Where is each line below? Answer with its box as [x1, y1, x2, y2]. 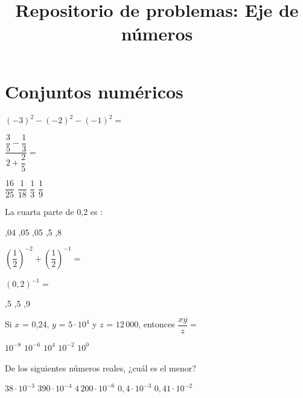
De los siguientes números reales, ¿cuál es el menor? [5, 361, 196, 374]
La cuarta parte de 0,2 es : [5, 205, 103, 218]
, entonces [138, 318, 175, 330]
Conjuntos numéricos [5, 79, 183, 103]
